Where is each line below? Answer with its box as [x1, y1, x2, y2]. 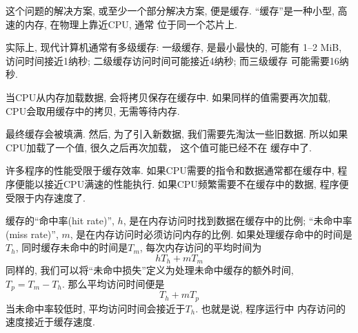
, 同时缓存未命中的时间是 [15, 240, 128, 255]
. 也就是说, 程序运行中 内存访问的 [195, 301, 346, 315]
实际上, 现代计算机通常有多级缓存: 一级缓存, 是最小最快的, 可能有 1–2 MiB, [6, 40, 342, 54]
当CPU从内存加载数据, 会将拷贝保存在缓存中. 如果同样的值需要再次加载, [6, 89, 331, 104]
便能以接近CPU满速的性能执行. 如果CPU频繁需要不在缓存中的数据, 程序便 [14, 176, 349, 191]
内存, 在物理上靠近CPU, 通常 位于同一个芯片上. [24, 17, 237, 31]
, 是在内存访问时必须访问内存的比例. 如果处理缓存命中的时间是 [70, 226, 352, 241]
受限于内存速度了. [6, 190, 86, 204]
